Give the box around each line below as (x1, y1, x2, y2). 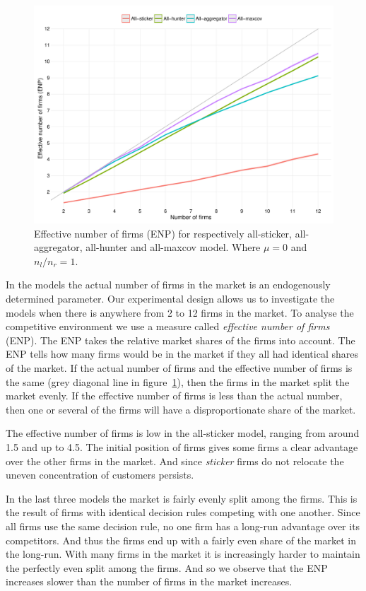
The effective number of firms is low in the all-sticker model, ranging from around (6, 426, 360, 440)
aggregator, (34, 240, 83, 254)
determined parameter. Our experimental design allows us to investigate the (6, 291, 335, 306)
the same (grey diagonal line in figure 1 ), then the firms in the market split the (6, 374, 350, 389)
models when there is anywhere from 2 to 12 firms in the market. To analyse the (6, 305, 354, 320)
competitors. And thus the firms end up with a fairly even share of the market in (6, 532, 356, 547)
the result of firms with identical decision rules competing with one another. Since (6, 505, 360, 520)
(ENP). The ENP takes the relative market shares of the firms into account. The (6, 332, 355, 347)
